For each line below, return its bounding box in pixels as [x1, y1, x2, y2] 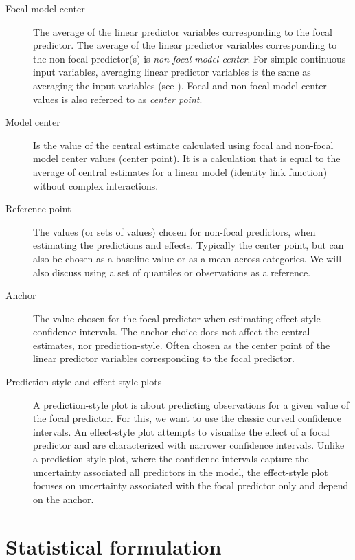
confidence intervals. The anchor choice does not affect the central [33, 324, 310, 339]
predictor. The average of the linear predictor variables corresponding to [33, 38, 337, 52]
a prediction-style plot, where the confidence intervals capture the [33, 451, 309, 466]
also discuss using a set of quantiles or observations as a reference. [33, 265, 311, 279]
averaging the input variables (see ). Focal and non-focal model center [33, 78, 327, 92]
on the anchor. [33, 491, 94, 506]
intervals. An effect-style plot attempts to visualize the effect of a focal [33, 424, 330, 438]
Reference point [5, 201, 71, 216]
